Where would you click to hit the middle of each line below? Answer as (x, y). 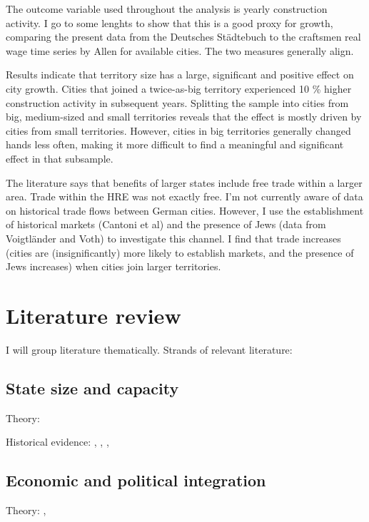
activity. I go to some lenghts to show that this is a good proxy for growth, (170, 22)
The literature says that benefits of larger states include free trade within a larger (184, 182)
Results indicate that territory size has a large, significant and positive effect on (180, 75)
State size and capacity (92, 388)
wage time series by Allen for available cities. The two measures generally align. (180, 50)
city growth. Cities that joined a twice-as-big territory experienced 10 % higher (179, 88)
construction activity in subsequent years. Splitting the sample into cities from (177, 102)
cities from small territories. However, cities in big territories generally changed (178, 130)
